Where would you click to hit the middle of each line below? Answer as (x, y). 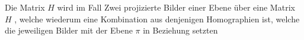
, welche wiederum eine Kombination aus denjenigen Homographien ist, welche (157, 19)
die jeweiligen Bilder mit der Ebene (69, 30)
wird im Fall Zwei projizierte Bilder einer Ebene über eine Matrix (176, 7)
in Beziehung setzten (180, 30)
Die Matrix (25, 7)
